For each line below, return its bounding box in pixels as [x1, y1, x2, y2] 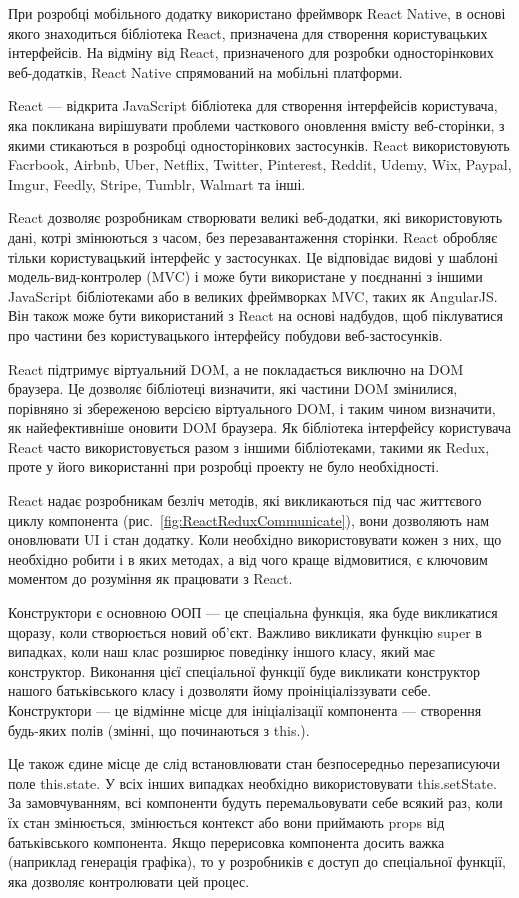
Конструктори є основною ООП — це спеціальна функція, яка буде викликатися [8, 602, 498, 623]
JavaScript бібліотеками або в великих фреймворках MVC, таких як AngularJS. [8, 285, 498, 306]
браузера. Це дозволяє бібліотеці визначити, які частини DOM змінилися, [8, 378, 458, 399]
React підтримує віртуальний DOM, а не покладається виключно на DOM [8, 358, 464, 379]
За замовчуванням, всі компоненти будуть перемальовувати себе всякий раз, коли [8, 792, 503, 813]
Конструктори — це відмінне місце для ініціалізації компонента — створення [8, 700, 482, 720]
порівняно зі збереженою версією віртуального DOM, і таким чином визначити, [8, 397, 496, 418]
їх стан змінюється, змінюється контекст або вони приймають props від [8, 811, 445, 832]
